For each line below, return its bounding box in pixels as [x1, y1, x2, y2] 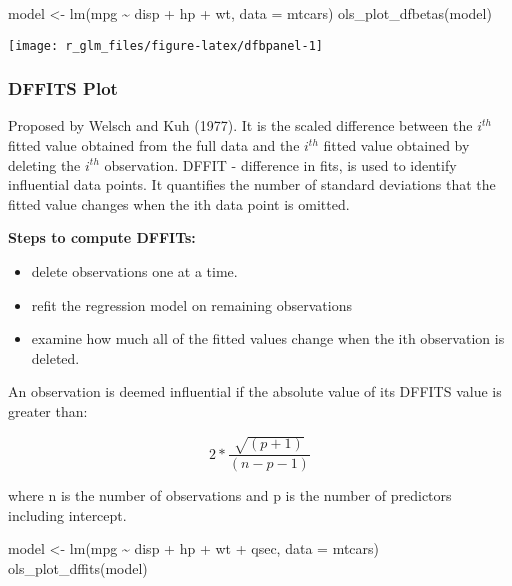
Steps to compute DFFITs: [8, 227, 196, 248]
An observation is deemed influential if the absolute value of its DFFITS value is [8, 381, 502, 402]
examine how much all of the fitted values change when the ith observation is [31, 328, 505, 349]
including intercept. [8, 504, 127, 525]
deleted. [31, 347, 80, 368]
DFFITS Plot [8, 76, 118, 101]
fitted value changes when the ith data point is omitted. [8, 193, 350, 214]
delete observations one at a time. [31, 261, 238, 282]
